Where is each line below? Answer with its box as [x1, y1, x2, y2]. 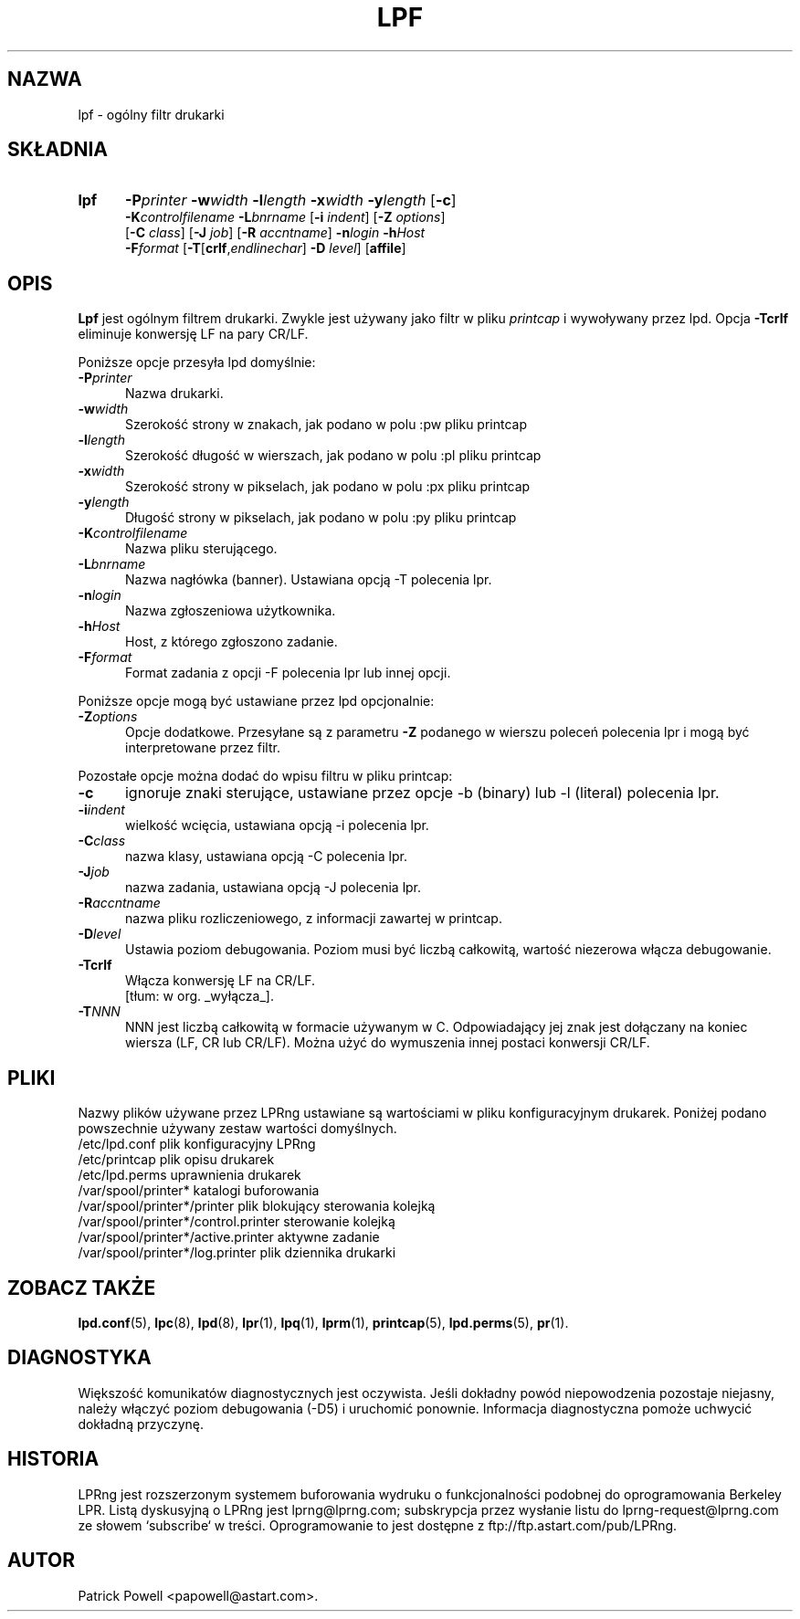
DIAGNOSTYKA [7, 1346, 152, 1370]
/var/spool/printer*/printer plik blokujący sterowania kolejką [78, 1198, 436, 1214]
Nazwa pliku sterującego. [125, 541, 278, 557]
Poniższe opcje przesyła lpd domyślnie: [78, 354, 316, 371]
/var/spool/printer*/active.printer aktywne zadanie [78, 1229, 380, 1246]
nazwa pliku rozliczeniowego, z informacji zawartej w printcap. [125, 910, 502, 927]
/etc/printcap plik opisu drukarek [78, 1151, 275, 1168]
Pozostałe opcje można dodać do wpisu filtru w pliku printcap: [78, 768, 453, 784]
